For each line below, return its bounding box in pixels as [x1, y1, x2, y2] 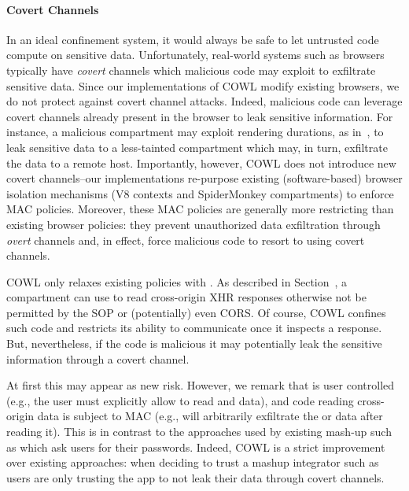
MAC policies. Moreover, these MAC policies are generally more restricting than [6, 201, 394, 217]
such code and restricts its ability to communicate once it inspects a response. [6, 319, 382, 336]
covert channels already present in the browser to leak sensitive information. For [6, 108, 393, 124]
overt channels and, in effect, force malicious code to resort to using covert [6, 231, 365, 248]
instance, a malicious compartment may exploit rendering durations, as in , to [6, 124, 384, 140]
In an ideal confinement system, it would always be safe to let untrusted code [6, 31, 379, 47]
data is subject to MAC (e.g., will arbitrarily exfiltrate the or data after [37, 408, 383, 424]
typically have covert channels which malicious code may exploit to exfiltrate [6, 61, 376, 78]
